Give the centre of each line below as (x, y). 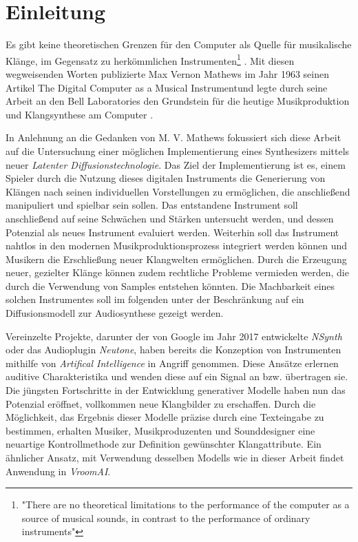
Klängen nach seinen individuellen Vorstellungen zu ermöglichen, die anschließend (178, 191)
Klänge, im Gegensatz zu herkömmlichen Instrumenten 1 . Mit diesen (150, 59)
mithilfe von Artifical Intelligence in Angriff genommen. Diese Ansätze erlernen (172, 363)
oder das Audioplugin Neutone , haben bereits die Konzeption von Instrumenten (173, 350)
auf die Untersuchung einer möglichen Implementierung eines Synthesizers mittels (178, 150)
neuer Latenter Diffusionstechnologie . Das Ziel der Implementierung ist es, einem (176, 164)
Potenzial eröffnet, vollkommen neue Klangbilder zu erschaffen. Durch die (161, 403)
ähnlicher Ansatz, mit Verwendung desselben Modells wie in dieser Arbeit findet (175, 457)
